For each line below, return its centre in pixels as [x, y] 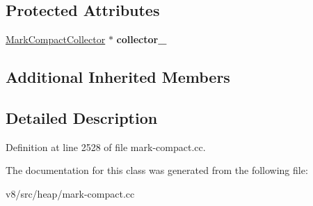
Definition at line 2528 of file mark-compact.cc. [106, 146]
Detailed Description [82, 117]
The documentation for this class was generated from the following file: [157, 170]
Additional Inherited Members [118, 77]
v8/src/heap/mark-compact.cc [70, 193]
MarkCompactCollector [56, 39]
